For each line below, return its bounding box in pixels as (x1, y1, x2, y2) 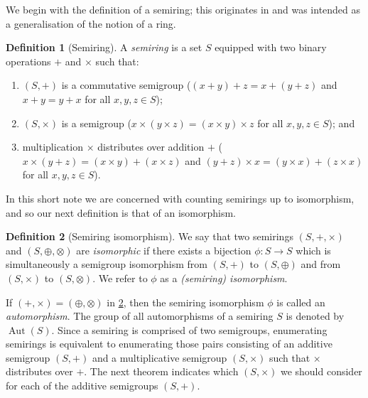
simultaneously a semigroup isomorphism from (6, 257, 208, 271)
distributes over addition (97, 139, 205, 154)
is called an (276, 294, 325, 309)
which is (296, 242, 331, 257)
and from (301, 257, 341, 271)
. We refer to (92, 270, 148, 285)
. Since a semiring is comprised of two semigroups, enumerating (51, 322, 328, 337)
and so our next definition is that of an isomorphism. (6, 205, 236, 220)
